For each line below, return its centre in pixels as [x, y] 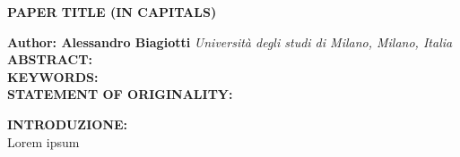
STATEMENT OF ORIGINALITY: [120, 94]
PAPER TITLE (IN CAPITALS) [112, 12]
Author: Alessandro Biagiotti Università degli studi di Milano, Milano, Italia [230, 41]
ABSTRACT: [50, 59]
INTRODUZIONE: [68, 124]
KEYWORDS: [53, 76]
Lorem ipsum [43, 141]
